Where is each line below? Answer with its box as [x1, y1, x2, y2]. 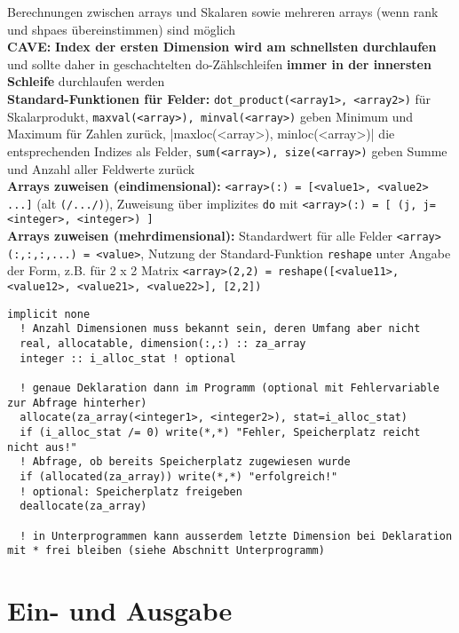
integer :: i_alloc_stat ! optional [20, 352, 236, 365]
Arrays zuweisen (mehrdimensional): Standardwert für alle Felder [7, 226, 393, 245]
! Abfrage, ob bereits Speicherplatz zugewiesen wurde [20, 455, 351, 469]
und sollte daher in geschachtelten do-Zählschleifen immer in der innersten [7, 54, 431, 73]
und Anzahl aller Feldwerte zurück [7, 159, 195, 178]
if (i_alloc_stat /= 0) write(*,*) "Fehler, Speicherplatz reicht [20, 425, 421, 439]
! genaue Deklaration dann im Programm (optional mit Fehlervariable [20, 382, 439, 394]
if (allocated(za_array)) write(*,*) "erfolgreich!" [20, 470, 338, 483]
